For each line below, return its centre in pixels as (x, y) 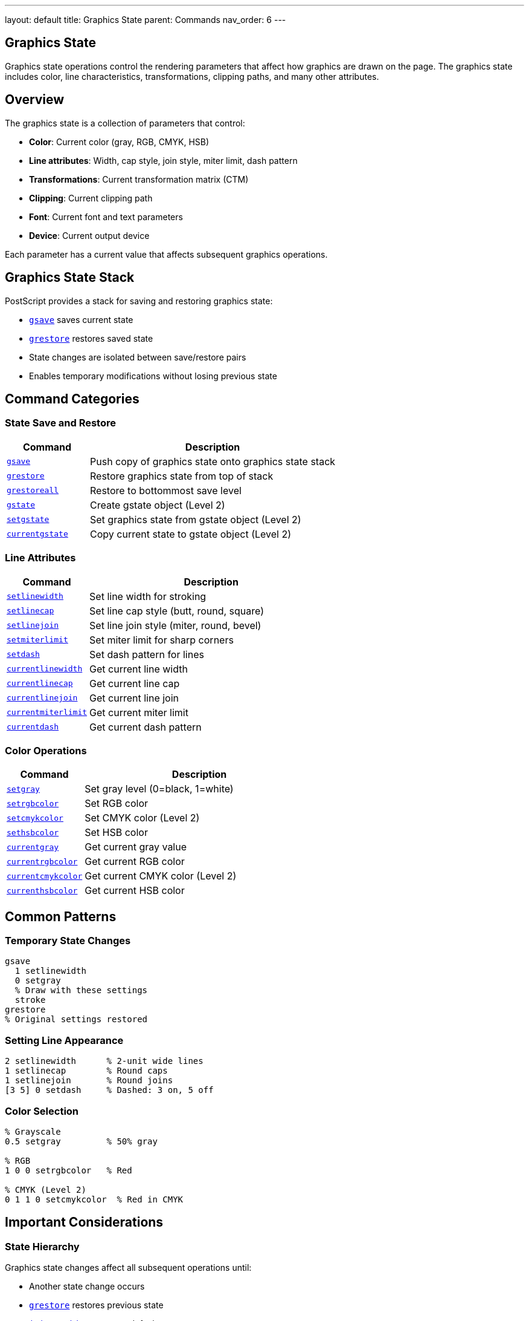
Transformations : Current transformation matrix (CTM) (139, 179)
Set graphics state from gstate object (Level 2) (196, 519)
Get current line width (139, 669)
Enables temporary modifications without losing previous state (153, 376)
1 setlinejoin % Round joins (89, 1081)
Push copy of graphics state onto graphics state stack (213, 461)
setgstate (28, 520)
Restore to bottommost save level (166, 490)
